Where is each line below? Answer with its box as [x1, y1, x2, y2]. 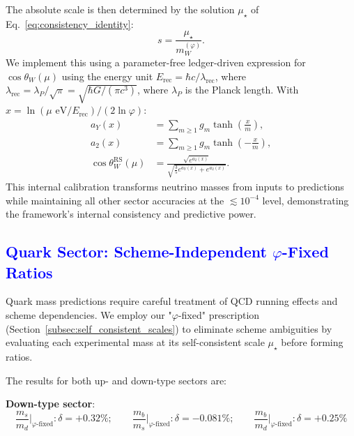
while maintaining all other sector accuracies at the [6, 193, 224, 207]
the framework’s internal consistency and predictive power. [6, 206, 256, 221]
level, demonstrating [262, 193, 349, 207]
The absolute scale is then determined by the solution [6, 2, 235, 16]
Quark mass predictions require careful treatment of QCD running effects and [6, 294, 338, 308]
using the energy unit [61, 68, 153, 83]
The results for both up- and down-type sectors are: [6, 373, 227, 387]
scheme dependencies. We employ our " [6, 308, 172, 322]
